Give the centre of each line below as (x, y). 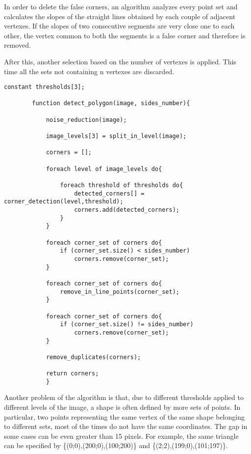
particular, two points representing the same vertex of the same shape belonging (124, 416)
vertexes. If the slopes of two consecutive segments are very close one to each (119, 26)
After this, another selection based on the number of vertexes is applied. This (120, 61)
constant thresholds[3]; (44, 87)
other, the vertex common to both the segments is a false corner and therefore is (125, 35)
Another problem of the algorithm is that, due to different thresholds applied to (124, 397)
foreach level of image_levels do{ (104, 169)
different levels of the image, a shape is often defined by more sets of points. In (122, 407)
